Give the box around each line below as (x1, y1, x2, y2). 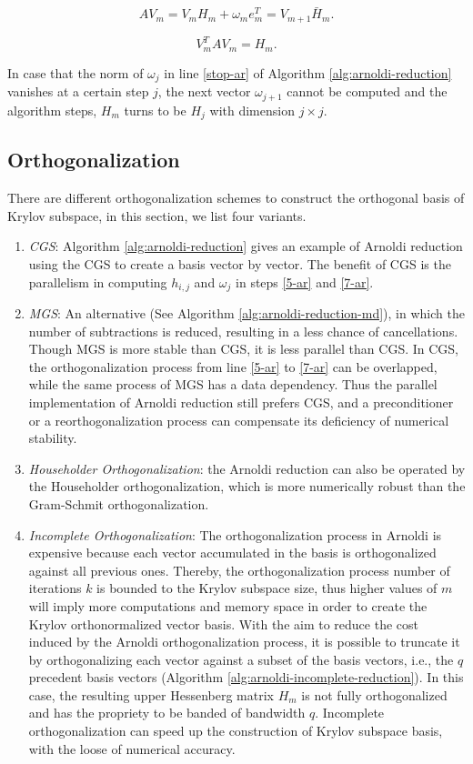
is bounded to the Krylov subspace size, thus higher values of (96, 578, 438, 598)
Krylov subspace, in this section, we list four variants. (7, 206, 307, 225)
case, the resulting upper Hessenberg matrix (28, 685, 274, 704)
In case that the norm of (7, 63, 144, 82)
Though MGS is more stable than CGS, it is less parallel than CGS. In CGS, (28, 339, 459, 358)
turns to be (124, 100, 186, 119)
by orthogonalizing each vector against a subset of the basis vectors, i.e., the (28, 649, 454, 668)
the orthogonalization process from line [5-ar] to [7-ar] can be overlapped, (28, 357, 438, 376)
